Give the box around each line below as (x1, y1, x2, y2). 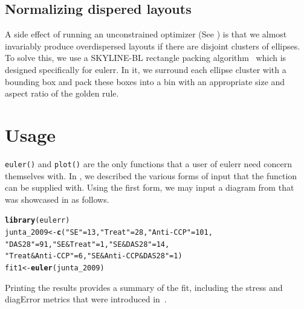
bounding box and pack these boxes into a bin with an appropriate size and (5, 75, 285, 88)
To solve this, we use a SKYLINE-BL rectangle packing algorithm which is (5, 51, 286, 64)
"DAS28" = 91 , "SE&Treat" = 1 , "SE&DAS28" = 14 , (5, 240, 170, 249)
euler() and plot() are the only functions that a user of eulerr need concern (5, 157, 292, 170)
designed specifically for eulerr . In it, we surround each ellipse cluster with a (5, 63, 286, 75)
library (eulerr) (5, 216, 70, 225)
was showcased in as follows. (5, 193, 109, 205)
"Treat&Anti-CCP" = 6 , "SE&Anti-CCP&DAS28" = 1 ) (5, 252, 183, 261)
